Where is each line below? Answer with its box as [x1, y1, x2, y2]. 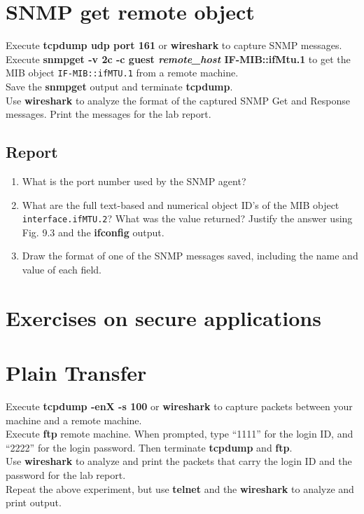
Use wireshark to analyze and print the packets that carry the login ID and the [6, 454, 352, 468]
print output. [6, 495, 62, 510]
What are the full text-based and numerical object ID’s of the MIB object [22, 197, 339, 212]
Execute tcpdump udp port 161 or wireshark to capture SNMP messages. [6, 38, 342, 53]
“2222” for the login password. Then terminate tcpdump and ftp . [6, 440, 293, 454]
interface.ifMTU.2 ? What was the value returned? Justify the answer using [22, 211, 353, 226]
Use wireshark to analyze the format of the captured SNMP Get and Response [6, 93, 350, 107]
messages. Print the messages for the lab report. [6, 107, 211, 121]
